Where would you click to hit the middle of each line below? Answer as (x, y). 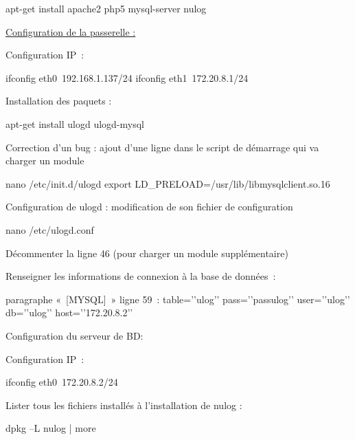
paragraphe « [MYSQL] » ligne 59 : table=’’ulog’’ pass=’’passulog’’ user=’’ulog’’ (178, 299)
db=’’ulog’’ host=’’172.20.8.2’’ (69, 312)
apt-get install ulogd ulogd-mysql (75, 123)
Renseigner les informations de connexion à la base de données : (141, 276)
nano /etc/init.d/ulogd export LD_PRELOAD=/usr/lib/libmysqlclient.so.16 (168, 183)
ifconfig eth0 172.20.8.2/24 (62, 382)
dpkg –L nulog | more (51, 428)
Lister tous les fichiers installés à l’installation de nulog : (124, 405)
